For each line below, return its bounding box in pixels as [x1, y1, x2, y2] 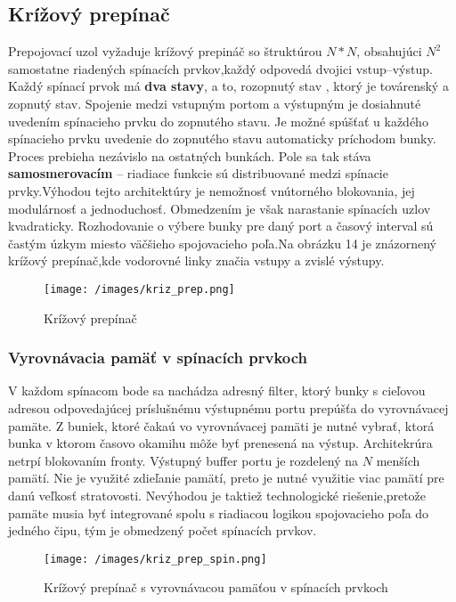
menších [376, 451, 420, 469]
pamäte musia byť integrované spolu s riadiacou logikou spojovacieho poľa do [8, 503, 429, 522]
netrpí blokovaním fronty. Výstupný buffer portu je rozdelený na [8, 451, 359, 469]
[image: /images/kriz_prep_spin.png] [44, 552, 267, 565]
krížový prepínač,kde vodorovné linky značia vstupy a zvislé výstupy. [8, 251, 385, 270]
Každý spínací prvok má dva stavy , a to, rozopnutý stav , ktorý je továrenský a [8, 77, 449, 95]
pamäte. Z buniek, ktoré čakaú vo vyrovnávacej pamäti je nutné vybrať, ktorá [8, 416, 435, 435]
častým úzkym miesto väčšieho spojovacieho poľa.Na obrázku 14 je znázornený [8, 233, 437, 252]
